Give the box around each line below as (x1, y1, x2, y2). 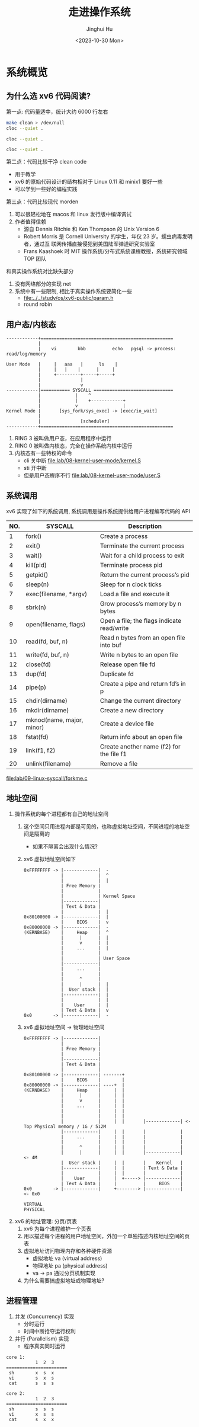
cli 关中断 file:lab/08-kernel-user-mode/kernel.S (23, 457, 141, 464)
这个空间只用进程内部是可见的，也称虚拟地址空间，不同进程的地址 (23, 823, 185, 830)
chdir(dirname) (25, 696, 68, 705)
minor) (25, 723, 44, 731)
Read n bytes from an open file (99, 633, 185, 642)
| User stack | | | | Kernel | (60, 1160, 184, 1166)
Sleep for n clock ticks (99, 580, 162, 588)
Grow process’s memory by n (99, 599, 182, 607)
